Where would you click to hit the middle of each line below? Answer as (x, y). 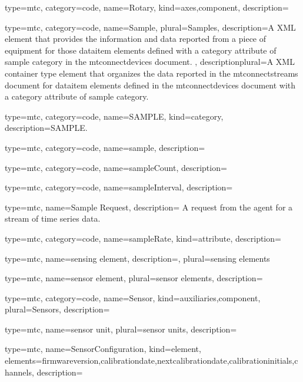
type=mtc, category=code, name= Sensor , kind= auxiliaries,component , (133, 297)
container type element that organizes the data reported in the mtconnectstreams (151, 73)
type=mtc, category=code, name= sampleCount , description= (116, 167)
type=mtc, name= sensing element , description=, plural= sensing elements (137, 258)
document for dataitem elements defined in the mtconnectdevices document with (150, 85)
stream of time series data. (53, 218)
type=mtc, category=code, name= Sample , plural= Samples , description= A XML (150, 27)
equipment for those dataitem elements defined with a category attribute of (141, 50)
